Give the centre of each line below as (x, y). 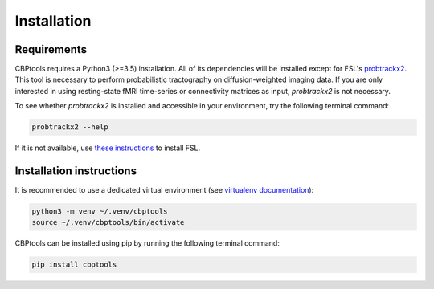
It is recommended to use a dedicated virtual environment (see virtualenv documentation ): (164, 190)
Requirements (51, 49)
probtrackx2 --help (70, 127)
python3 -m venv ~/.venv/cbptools (100, 212)
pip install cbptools (74, 265)
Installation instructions (76, 171)
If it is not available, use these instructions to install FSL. (108, 148)
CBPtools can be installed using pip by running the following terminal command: (147, 243)
